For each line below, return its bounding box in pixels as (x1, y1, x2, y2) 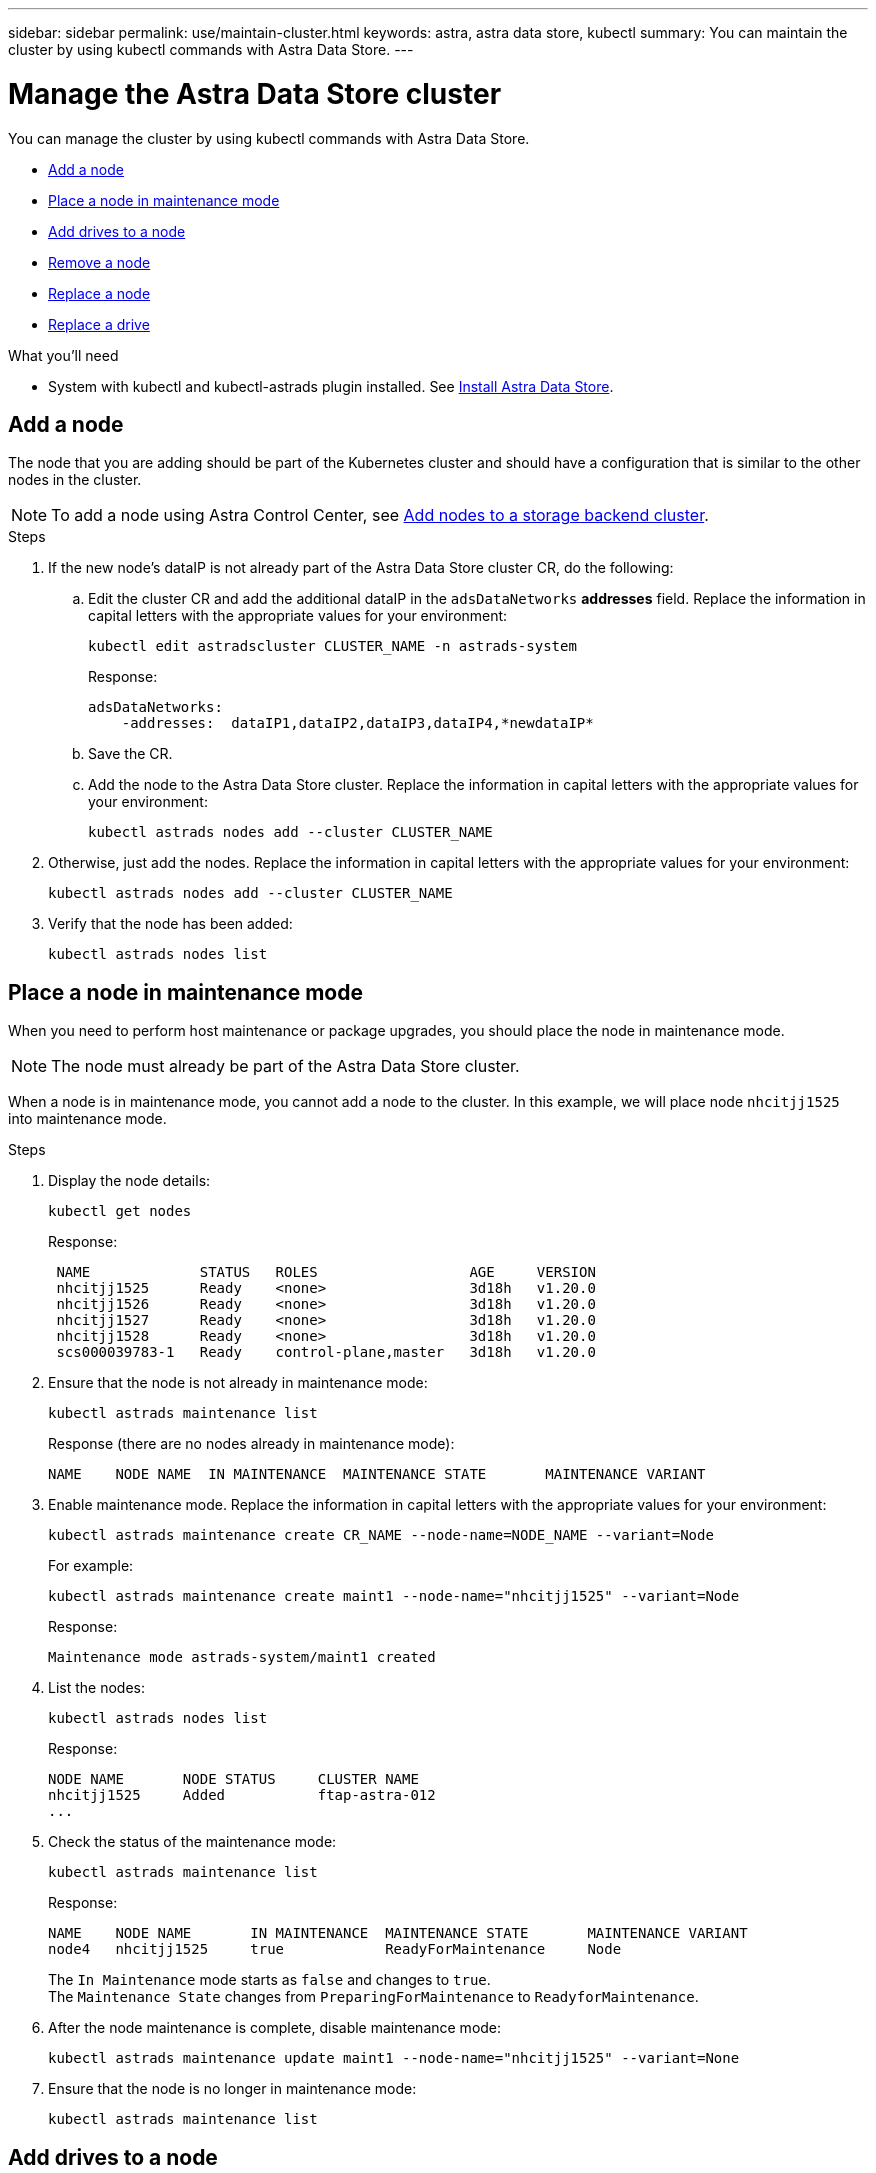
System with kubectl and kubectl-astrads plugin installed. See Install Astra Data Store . (48, 377, 614, 395)
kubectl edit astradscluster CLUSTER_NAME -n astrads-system (88, 638, 577, 655)
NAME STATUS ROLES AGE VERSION (56, 1264, 596, 1281)
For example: (48, 1557, 134, 1575)
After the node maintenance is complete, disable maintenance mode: (48, 2019, 502, 2037)
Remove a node (48, 253, 151, 271)
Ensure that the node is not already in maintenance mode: (48, 1374, 428, 1392)
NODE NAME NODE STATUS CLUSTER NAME (48, 1771, 419, 1788)
